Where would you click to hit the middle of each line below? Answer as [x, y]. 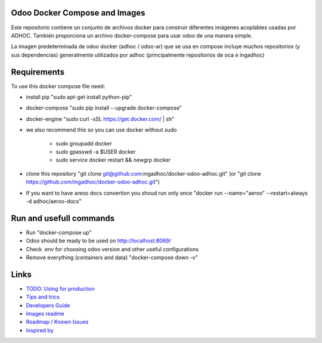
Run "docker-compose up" [59, 232]
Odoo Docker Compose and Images [78, 13]
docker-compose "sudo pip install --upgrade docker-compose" [104, 108]
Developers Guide [48, 305]
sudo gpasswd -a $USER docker [96, 151]
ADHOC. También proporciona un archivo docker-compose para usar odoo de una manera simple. [132, 35]
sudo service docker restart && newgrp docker [113, 160]
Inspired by [40, 330]
